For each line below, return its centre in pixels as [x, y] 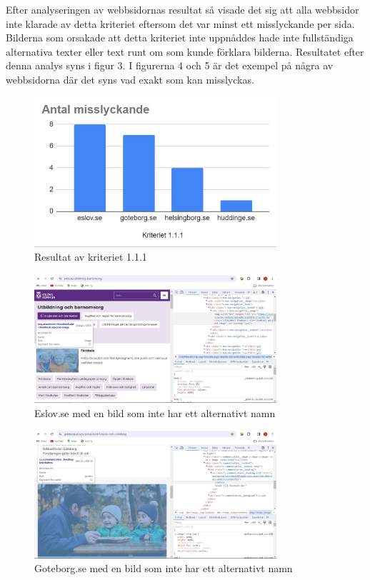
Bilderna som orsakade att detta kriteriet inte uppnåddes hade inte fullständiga [180, 37]
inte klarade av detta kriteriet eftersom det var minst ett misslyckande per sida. [180, 23]
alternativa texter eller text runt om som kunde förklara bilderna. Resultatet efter [185, 51]
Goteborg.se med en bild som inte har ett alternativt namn [164, 568]
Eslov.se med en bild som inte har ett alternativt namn [155, 412]
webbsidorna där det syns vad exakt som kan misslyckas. [130, 79]
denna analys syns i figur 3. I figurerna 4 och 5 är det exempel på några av [170, 65]
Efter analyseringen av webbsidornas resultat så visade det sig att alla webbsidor [182, 9]
